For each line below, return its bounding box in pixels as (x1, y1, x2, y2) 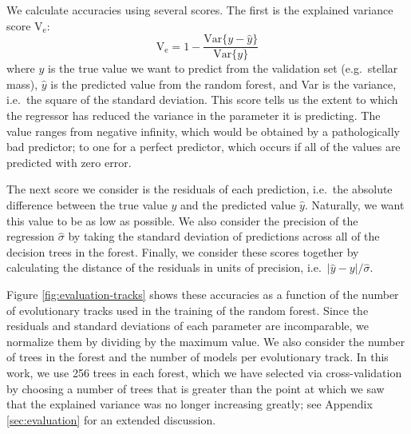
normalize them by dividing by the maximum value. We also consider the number (6, 332, 405, 349)
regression (6, 228, 55, 245)
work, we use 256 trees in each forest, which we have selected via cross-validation (6, 364, 402, 380)
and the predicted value (180, 197, 296, 213)
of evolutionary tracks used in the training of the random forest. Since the (6, 301, 369, 318)
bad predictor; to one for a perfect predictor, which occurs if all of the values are (6, 138, 401, 155)
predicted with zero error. (6, 153, 132, 170)
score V (6, 17, 43, 34)
